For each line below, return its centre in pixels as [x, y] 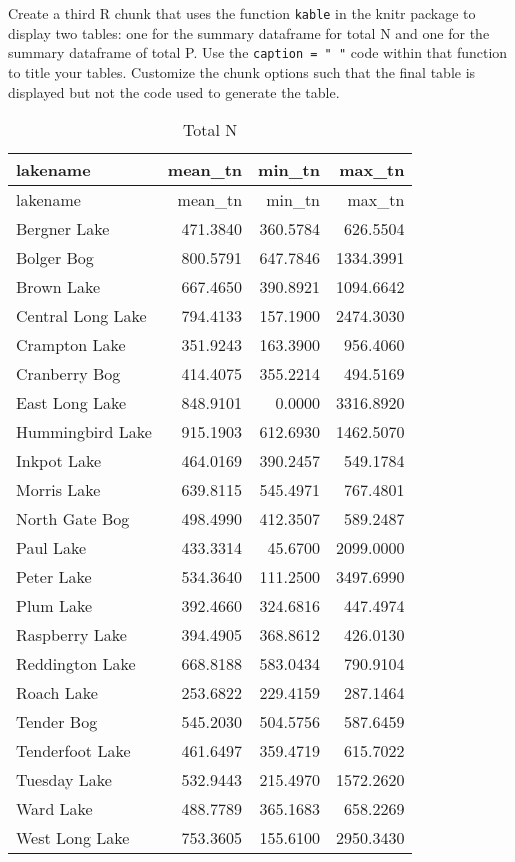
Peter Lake [54, 577]
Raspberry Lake [71, 635]
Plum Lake [54, 606]
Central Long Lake [81, 316]
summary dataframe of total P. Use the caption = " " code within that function [258, 52]
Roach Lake [57, 693]
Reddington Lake [76, 664]
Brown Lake [58, 287]
